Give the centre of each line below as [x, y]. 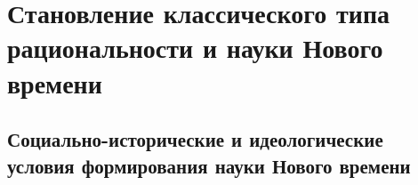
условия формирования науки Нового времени [209, 165]
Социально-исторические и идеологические [195, 139]
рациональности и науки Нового [195, 48]
